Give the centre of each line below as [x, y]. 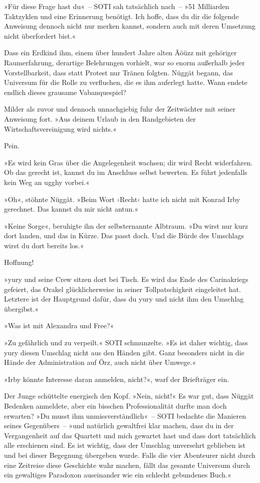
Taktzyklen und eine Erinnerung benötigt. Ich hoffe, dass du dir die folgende [121, 16]
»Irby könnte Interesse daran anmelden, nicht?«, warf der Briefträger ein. [117, 379]
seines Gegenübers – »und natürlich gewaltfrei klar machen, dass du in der [119, 425]
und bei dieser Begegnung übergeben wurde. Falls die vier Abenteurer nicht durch [130, 455]
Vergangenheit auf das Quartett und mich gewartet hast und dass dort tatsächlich [130, 435]
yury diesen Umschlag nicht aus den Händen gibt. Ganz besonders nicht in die [124, 352]
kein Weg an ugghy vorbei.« [47, 182]
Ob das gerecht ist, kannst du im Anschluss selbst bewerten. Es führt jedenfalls [126, 172]
